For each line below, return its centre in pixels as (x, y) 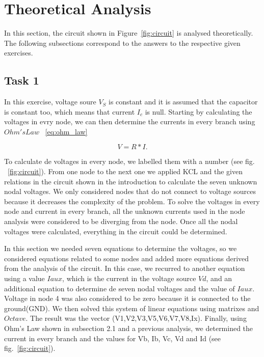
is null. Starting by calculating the (199, 111)
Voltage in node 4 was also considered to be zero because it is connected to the (127, 298)
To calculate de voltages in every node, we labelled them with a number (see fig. (129, 161)
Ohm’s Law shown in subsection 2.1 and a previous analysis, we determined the (129, 328)
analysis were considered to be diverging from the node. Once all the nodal (121, 221)
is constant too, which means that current (70, 111)
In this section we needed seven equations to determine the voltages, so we (121, 248)
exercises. (19, 53)
